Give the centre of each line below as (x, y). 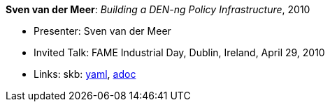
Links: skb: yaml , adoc (85, 74)
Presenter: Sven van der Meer (102, 31)
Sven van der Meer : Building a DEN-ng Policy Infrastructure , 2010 (158, 9)
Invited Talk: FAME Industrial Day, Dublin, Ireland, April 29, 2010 (179, 52)
